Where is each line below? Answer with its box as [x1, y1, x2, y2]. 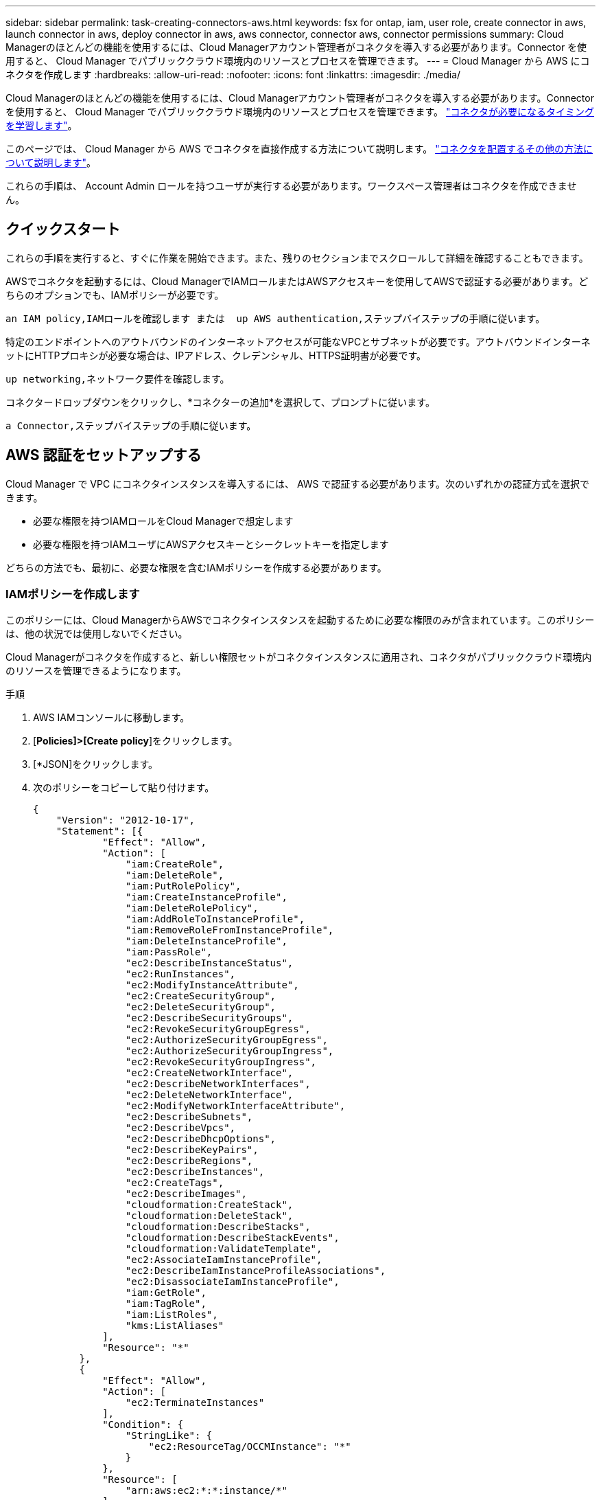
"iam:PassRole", [125, 946, 213, 958]
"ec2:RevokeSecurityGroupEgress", [125, 1023, 311, 1035]
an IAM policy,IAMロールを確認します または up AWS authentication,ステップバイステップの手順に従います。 [5, 312, 545, 324]
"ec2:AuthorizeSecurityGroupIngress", [125, 1045, 334, 1057]
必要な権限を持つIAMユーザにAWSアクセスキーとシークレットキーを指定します [33, 538, 389, 550]
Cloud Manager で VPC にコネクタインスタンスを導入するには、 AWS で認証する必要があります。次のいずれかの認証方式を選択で [5, 477, 590, 490]
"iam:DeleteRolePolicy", [125, 902, 259, 914]
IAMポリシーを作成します [5, 587, 140, 602]
